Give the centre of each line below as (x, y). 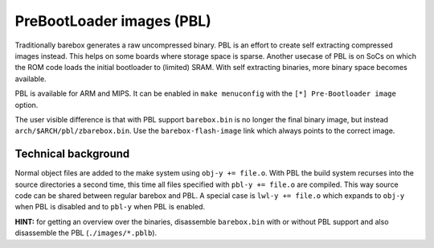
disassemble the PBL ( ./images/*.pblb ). (86, 233)
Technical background (72, 154)
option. (27, 105)
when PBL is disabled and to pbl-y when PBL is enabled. (110, 207)
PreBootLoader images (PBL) (113, 21)
